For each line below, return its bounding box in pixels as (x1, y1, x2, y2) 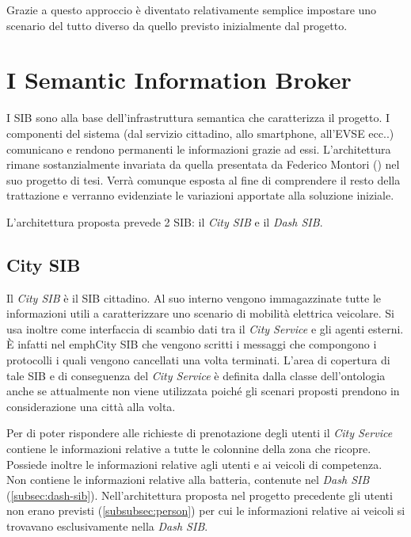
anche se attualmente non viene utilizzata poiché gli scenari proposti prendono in (6, 383, 400, 399)
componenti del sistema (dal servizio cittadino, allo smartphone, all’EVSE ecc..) (6, 124, 394, 141)
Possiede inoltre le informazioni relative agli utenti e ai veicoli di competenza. (6, 455, 382, 472)
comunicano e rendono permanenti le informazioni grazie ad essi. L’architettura (6, 140, 391, 157)
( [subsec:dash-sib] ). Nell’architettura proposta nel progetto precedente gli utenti (6, 486, 393, 503)
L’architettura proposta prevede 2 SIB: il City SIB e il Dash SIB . (6, 213, 323, 230)
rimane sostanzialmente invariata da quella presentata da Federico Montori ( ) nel (6, 156, 400, 173)
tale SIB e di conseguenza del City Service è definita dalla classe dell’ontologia (6, 367, 386, 383)
